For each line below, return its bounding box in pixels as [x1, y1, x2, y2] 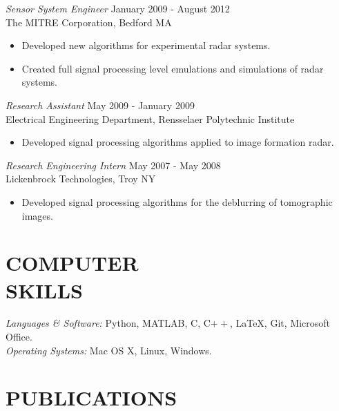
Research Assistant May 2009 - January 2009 [6, 97, 195, 112]
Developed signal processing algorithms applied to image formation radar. [21, 135, 334, 149]
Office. [6, 329, 32, 344]
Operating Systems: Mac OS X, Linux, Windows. [6, 343, 212, 357]
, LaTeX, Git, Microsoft [229, 316, 330, 330]
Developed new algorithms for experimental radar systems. [21, 38, 271, 52]
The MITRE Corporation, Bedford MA [6, 15, 172, 29]
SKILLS [6, 276, 83, 304]
